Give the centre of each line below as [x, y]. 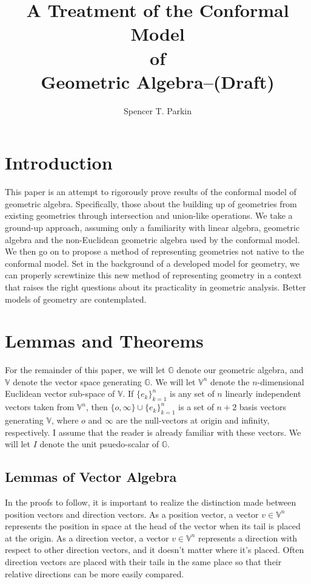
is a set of [196, 407]
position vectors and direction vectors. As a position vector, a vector [132, 514]
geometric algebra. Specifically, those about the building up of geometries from [151, 203]
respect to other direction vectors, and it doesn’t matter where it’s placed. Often [155, 550]
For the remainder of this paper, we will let [85, 370]
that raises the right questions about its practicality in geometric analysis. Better [155, 287]
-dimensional [281, 381]
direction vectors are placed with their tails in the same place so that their [143, 562]
